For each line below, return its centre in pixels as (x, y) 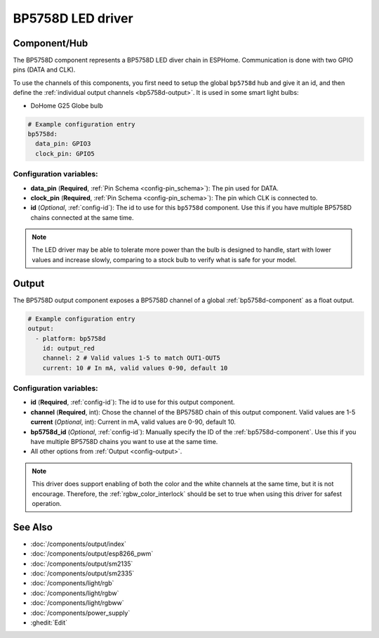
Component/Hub (51, 43)
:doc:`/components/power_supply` (80, 613)
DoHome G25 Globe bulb (67, 105)
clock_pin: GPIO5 (65, 154)
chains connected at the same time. (82, 217)
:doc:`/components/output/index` (78, 544)
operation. (47, 503)
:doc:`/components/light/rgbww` (77, 603)
